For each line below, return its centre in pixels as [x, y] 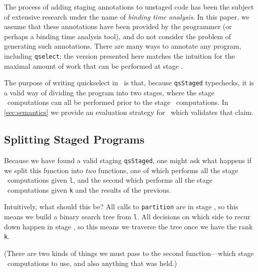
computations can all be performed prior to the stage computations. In [118, 102]
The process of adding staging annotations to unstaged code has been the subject [129, 7]
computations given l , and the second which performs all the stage [110, 180]
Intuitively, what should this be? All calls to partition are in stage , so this [121, 207]
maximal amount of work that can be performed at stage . [94, 65]
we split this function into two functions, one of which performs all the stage [121, 170]
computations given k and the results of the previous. [89, 189]
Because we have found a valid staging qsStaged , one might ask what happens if [128, 160]
